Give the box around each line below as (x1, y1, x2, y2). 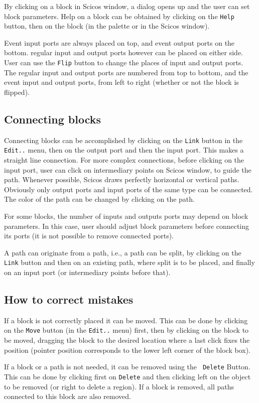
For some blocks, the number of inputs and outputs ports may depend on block (4, 210, 248, 221)
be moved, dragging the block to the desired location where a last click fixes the (4, 335, 250, 345)
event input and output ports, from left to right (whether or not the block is (4, 77, 239, 87)
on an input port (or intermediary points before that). (4, 266, 171, 277)
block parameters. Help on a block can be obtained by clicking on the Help (4, 11, 234, 21)
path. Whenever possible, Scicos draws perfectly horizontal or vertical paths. (4, 174, 239, 185)
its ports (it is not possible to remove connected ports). (4, 230, 174, 241)
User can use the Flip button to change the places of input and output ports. (4, 57, 243, 68)
